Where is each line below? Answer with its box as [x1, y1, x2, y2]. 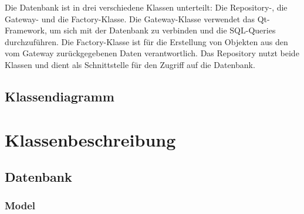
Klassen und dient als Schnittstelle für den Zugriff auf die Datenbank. [5, 58, 255, 70]
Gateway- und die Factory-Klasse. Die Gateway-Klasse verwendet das [5, 12, 255, 25]
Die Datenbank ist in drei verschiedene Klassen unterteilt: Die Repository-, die [5, 1, 288, 13]
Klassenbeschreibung [5, 127, 176, 151]
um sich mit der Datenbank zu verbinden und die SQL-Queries [49, 24, 276, 36]
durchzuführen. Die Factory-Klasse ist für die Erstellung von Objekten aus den [5, 35, 288, 47]
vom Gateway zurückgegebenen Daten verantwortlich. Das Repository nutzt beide [5, 47, 299, 59]
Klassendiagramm [5, 87, 114, 105]
